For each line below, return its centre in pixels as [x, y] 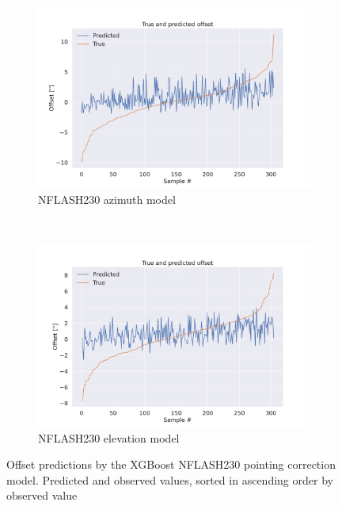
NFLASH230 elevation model [109, 437]
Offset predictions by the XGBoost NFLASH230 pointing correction [171, 464]
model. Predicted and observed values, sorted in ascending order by [170, 479]
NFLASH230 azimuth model [107, 199]
